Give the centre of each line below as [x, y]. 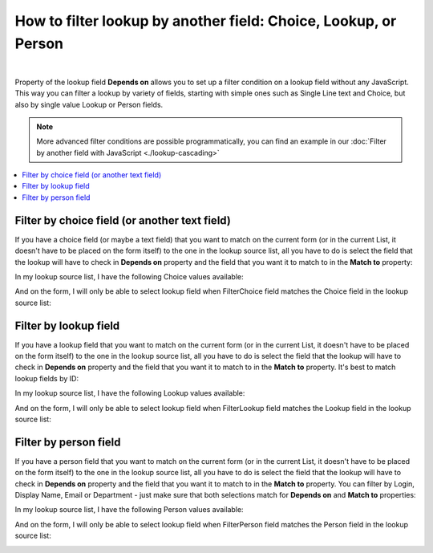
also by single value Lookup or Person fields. [89, 104]
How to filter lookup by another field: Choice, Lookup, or [206, 21]
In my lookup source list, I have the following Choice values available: [129, 276]
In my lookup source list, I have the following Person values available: [129, 510]
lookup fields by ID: [47, 378]
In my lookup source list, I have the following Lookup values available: [130, 393]
